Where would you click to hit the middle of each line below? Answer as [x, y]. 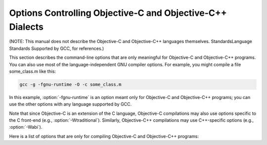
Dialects [26, 27]
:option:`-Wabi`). [26, 127]
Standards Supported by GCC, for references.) [57, 48]
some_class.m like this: [33, 71]
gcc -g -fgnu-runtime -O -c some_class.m [70, 84]
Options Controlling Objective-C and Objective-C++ [118, 13]
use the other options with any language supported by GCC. [70, 104]
